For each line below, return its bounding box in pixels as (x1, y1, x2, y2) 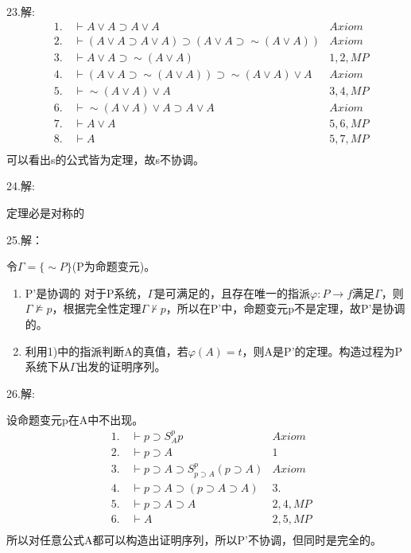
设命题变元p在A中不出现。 (6, 411, 144, 428)
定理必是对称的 (6, 204, 84, 221)
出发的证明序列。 (76, 358, 166, 375)
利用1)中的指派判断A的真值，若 (25, 342, 188, 359)
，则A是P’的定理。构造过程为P (242, 342, 403, 359)
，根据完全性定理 (52, 300, 142, 317)
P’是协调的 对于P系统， (25, 284, 148, 301)
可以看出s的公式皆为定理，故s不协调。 (6, 150, 205, 167)
